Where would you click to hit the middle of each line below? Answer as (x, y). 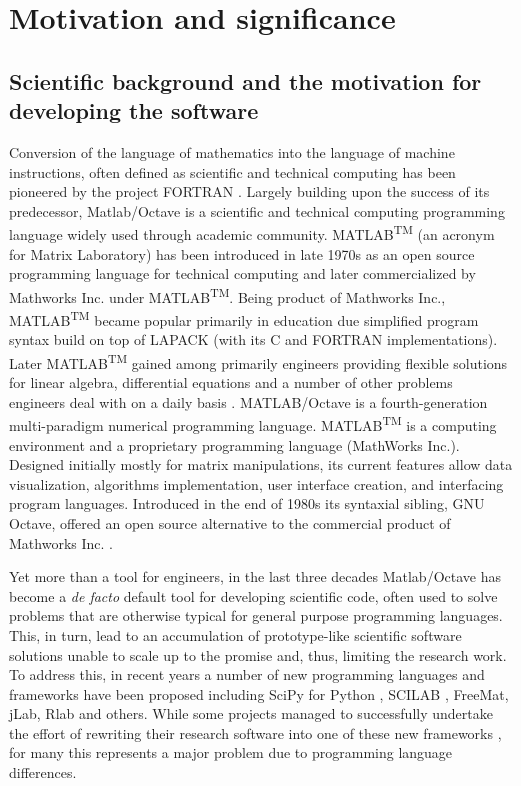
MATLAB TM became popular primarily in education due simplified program (244, 318)
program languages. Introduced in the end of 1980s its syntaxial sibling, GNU (247, 503)
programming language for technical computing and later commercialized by (242, 273)
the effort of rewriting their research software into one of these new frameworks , (255, 732)
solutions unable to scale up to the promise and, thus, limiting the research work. (258, 654)
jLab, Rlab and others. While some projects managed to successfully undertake (251, 713)
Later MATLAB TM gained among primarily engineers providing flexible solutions (258, 361)
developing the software (134, 110)
